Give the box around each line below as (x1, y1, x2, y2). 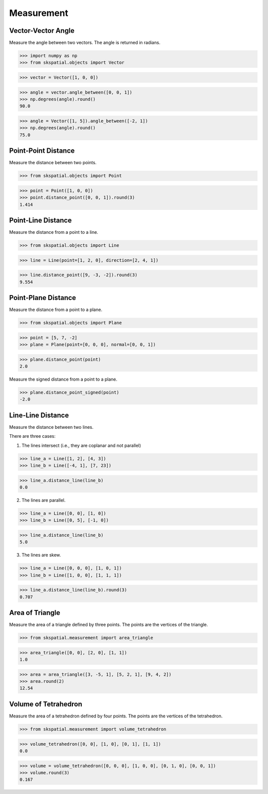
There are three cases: (9, 433, 56, 439)
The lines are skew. (21, 552, 62, 558)
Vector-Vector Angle (9, 26, 74, 35)
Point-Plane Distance (9, 294, 76, 302)
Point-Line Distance (9, 216, 72, 224)
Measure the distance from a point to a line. (9, 229, 99, 235)
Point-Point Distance (9, 147, 75, 155)
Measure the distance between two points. (9, 160, 97, 166)
